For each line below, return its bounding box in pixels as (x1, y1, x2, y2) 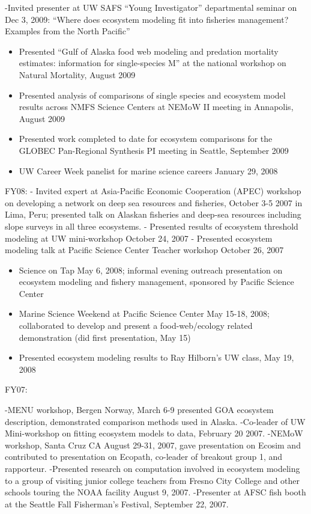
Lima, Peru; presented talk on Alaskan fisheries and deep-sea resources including (5, 208, 301, 221)
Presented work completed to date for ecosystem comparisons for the (19, 132, 273, 145)
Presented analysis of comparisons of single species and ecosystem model (19, 88, 286, 101)
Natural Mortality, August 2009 (19, 68, 136, 81)
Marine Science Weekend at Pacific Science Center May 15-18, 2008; (19, 307, 270, 320)
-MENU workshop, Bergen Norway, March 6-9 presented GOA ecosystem (5, 403, 274, 416)
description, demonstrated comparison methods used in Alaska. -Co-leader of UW (5, 415, 306, 427)
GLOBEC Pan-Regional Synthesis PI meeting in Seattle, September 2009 (19, 144, 289, 156)
